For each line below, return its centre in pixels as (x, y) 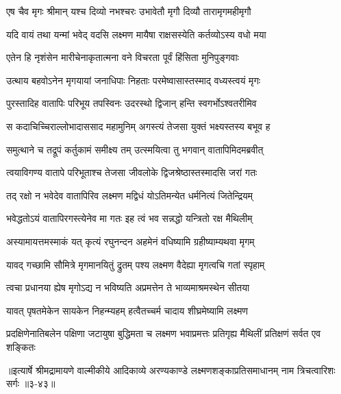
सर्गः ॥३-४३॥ (31, 383)
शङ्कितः (21, 346)
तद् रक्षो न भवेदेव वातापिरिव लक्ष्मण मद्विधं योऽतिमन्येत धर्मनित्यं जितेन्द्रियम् (130, 195)
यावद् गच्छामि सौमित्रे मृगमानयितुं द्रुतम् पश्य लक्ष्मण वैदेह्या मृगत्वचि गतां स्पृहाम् (136, 264)
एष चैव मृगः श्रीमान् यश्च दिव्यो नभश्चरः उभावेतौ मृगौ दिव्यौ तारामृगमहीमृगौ (129, 11)
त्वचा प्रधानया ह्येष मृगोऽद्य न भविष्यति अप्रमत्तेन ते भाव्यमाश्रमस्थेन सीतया (128, 287)
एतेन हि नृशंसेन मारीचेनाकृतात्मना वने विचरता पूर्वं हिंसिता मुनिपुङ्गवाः (123, 57)
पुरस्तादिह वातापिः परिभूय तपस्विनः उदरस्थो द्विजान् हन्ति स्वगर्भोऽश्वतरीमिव (131, 103)
